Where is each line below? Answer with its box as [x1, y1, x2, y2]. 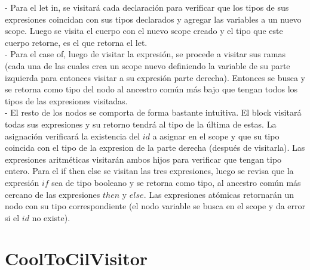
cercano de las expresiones [5, 188, 100, 200]
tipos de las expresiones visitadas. [5, 94, 128, 107]
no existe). [32, 211, 70, 224]
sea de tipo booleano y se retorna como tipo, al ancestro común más [51, 176, 301, 188]
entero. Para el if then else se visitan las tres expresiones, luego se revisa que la [5, 165, 294, 177]
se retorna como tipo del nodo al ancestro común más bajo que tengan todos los [5, 83, 298, 95]
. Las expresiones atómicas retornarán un [143, 188, 294, 200]
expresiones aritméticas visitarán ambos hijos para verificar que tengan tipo [5, 153, 282, 165]
